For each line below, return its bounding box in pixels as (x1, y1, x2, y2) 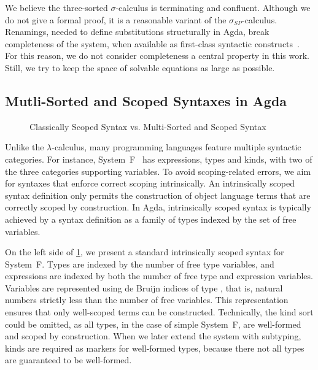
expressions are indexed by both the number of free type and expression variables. (5, 269, 313, 282)
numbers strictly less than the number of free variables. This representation (5, 293, 289, 306)
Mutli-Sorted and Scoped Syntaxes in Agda (5, 91, 287, 110)
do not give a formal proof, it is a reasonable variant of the (5, 13, 227, 26)
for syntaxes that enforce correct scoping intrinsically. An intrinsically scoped (5, 177, 295, 190)
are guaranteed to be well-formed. (5, 353, 132, 366)
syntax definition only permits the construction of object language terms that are (5, 188, 311, 201)
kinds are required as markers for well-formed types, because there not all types (5, 341, 304, 354)
